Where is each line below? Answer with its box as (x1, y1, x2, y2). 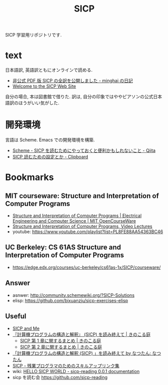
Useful (5, 312, 27, 321)
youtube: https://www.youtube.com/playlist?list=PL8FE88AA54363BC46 (12, 229, 163, 235)
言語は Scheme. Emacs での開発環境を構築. (5, 137, 95, 143)
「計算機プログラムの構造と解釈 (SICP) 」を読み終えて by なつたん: (12, 350, 151, 356)
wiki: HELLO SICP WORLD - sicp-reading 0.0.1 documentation (12, 368, 140, 374)
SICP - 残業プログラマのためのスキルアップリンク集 (12, 362, 120, 368)
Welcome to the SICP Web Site (12, 83, 76, 89)
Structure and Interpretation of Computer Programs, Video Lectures (12, 224, 152, 230)
